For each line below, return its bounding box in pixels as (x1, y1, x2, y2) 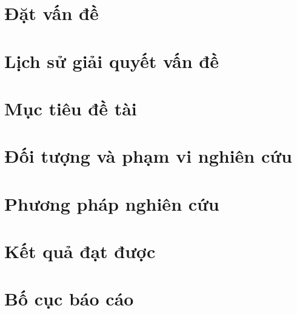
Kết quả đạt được (4, 239, 156, 264)
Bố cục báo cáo (4, 286, 134, 311)
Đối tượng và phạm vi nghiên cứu (4, 143, 292, 168)
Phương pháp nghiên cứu (4, 191, 219, 216)
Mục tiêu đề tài (4, 95, 137, 120)
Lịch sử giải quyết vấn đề (4, 48, 219, 73)
